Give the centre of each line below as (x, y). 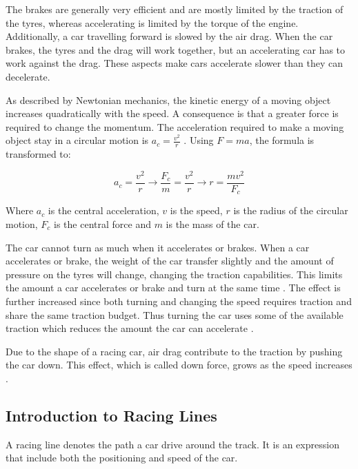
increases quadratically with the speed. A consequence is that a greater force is (172, 113)
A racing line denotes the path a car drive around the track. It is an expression (172, 444)
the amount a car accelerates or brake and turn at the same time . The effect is (173, 288)
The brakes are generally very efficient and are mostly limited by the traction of (175, 9)
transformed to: (38, 154)
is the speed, (196, 210)
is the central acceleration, (103, 210)
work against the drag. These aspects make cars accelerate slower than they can (175, 63)
